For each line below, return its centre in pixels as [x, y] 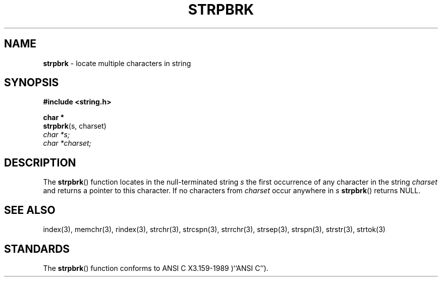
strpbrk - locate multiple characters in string [117, 63]
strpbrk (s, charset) [75, 126]
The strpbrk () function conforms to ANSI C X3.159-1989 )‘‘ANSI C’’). [156, 268]
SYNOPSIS [32, 83]
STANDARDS [37, 249]
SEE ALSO [30, 210]
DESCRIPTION [40, 162]
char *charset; [67, 143]
